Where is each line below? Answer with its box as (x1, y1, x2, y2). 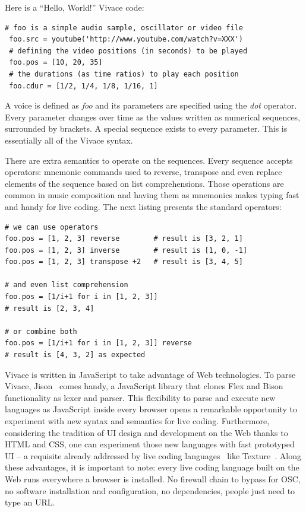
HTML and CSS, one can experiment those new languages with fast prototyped (5, 438, 295, 450)
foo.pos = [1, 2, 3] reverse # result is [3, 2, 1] (5, 234, 243, 243)
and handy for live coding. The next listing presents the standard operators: (5, 200, 282, 212)
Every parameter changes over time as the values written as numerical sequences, (5, 110, 301, 123)
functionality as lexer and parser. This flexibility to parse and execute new (5, 391, 276, 403)
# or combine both (5, 327, 77, 336)
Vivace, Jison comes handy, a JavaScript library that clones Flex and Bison (5, 380, 283, 392)
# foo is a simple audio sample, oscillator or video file (5, 23, 243, 32)
